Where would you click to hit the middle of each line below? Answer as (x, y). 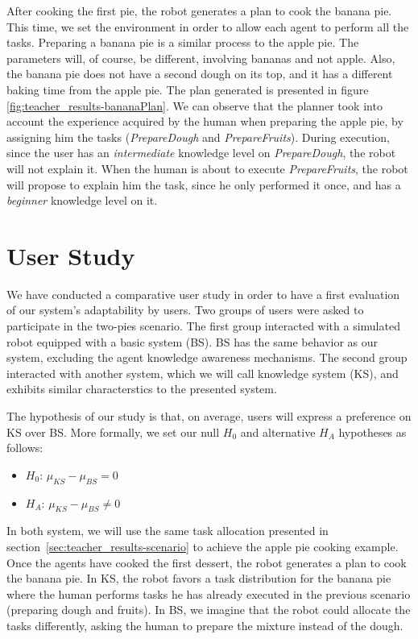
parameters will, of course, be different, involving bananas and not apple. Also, (201, 58)
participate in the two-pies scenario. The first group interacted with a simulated (203, 326)
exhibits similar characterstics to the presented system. (142, 389)
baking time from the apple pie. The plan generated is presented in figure (188, 89)
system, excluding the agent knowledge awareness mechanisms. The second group (207, 357)
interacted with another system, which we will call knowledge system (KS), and (203, 373)
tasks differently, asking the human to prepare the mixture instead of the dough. (205, 625)
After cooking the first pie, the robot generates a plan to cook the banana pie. (199, 10)
